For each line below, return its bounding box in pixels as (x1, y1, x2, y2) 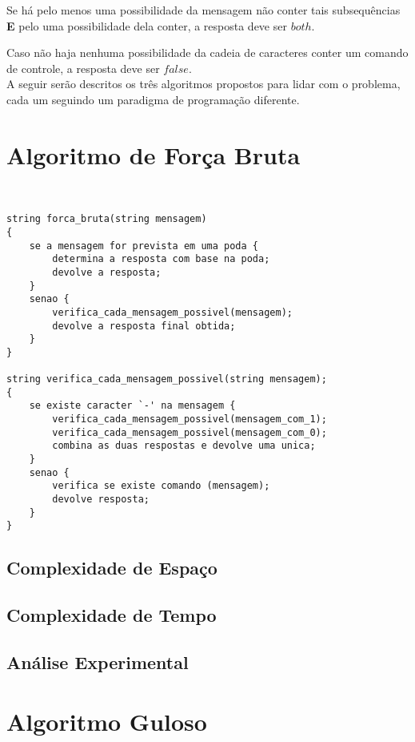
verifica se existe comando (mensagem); (52, 480, 270, 492)
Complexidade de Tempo (6, 603, 217, 627)
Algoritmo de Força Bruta (6, 138, 301, 171)
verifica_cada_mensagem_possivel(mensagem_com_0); (52, 426, 327, 438)
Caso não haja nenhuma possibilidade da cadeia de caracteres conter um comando (6, 44, 409, 61)
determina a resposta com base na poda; (52, 253, 270, 265)
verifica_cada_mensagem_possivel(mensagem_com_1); (52, 413, 327, 425)
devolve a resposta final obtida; (52, 320, 236, 332)
